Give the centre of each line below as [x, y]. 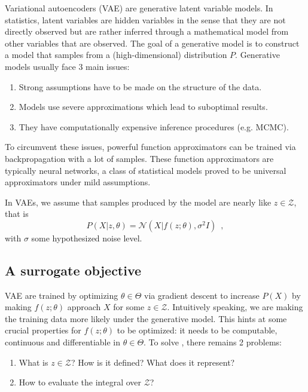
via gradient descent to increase [202, 295]
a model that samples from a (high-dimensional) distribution [116, 55]
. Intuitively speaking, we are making [235, 307]
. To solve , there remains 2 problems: [213, 342]
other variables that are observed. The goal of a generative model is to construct [152, 43]
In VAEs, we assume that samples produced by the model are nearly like [138, 202]
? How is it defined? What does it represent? [153, 362]
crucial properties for [43, 330]
